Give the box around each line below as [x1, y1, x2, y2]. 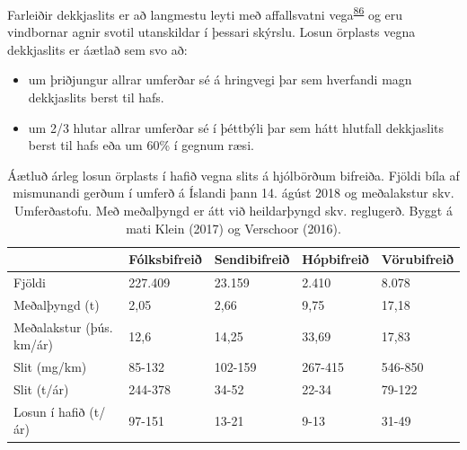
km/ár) [13, 335, 53, 354]
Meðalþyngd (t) [13, 295, 100, 313]
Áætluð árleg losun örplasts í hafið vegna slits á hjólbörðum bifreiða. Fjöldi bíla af [7, 165, 460, 184]
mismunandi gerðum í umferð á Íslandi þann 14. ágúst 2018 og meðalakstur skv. [13, 183, 454, 202]
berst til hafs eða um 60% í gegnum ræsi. [28, 136, 254, 154]
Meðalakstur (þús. [13, 317, 113, 336]
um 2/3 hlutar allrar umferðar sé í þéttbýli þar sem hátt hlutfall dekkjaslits [28, 118, 444, 137]
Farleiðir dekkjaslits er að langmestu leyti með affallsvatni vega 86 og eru [7, 3, 403, 23]
